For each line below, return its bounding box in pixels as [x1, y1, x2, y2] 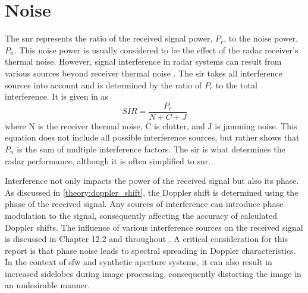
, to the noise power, [224, 32, 298, 44]
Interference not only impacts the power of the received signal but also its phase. [5, 174, 299, 187]
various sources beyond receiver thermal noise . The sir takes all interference [5, 66, 282, 79]
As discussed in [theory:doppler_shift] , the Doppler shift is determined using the [5, 186, 298, 198]
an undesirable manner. [5, 279, 90, 291]
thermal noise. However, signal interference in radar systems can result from [5, 55, 282, 68]
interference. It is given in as [5, 90, 109, 103]
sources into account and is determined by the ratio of [5, 78, 202, 91]
